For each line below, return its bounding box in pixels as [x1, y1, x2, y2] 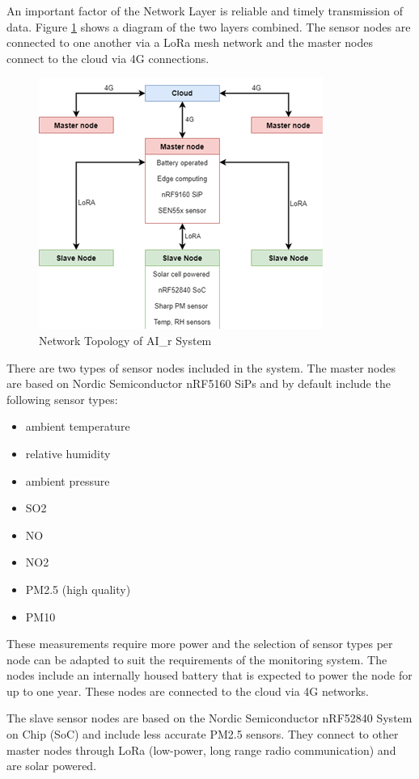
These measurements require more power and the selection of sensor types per [6, 635, 393, 652]
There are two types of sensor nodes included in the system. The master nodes [6, 359, 396, 376]
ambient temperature [25, 418, 130, 435]
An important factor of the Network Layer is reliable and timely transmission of [6, 2, 403, 19]
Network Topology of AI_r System [39, 331, 212, 348]
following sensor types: [6, 390, 118, 407]
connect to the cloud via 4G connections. [6, 49, 209, 66]
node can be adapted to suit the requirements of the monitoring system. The [6, 651, 387, 667]
